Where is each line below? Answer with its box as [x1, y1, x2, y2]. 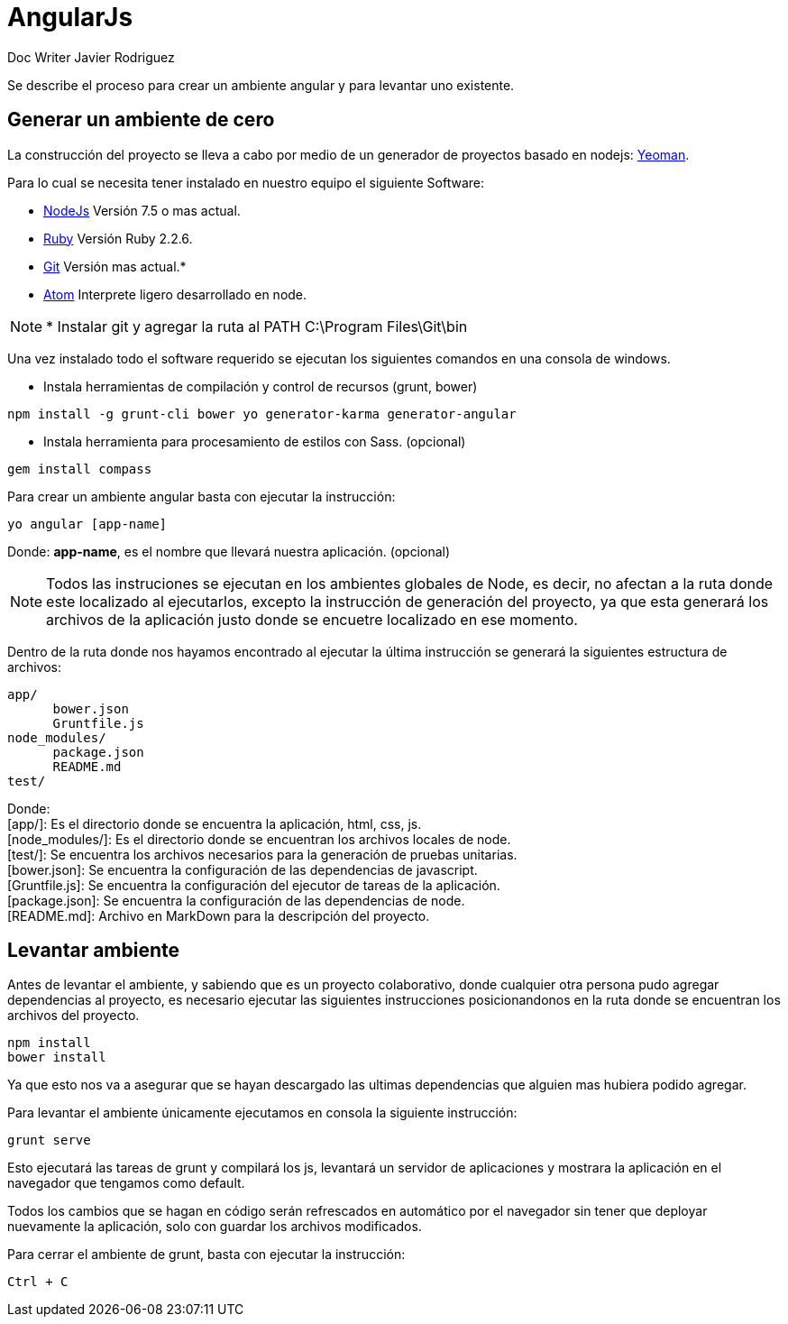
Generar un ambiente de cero [7, 108, 275, 132]
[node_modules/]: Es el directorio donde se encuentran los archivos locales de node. [7, 831, 511, 847]
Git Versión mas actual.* [43, 258, 187, 274]
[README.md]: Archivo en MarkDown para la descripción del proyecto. [7, 907, 430, 924]
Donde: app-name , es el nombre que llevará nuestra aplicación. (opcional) [7, 543, 451, 559]
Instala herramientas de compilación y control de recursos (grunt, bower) [43, 378, 478, 394]
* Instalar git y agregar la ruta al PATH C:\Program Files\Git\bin [46, 317, 468, 336]
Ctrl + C [7, 1274, 69, 1290]
